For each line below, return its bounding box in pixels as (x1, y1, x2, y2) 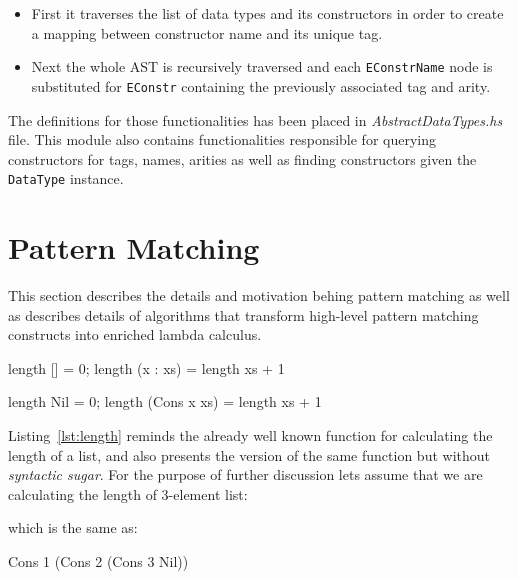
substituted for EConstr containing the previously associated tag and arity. (31, 75, 491, 96)
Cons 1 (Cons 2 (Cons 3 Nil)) (8, 551, 189, 571)
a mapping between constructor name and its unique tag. (31, 22, 383, 43)
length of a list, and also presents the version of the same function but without (8, 444, 490, 465)
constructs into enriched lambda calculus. (8, 324, 262, 345)
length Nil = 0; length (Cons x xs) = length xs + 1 (8, 391, 322, 412)
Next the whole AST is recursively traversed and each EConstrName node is (31, 56, 493, 77)
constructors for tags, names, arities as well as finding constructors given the (8, 148, 477, 169)
